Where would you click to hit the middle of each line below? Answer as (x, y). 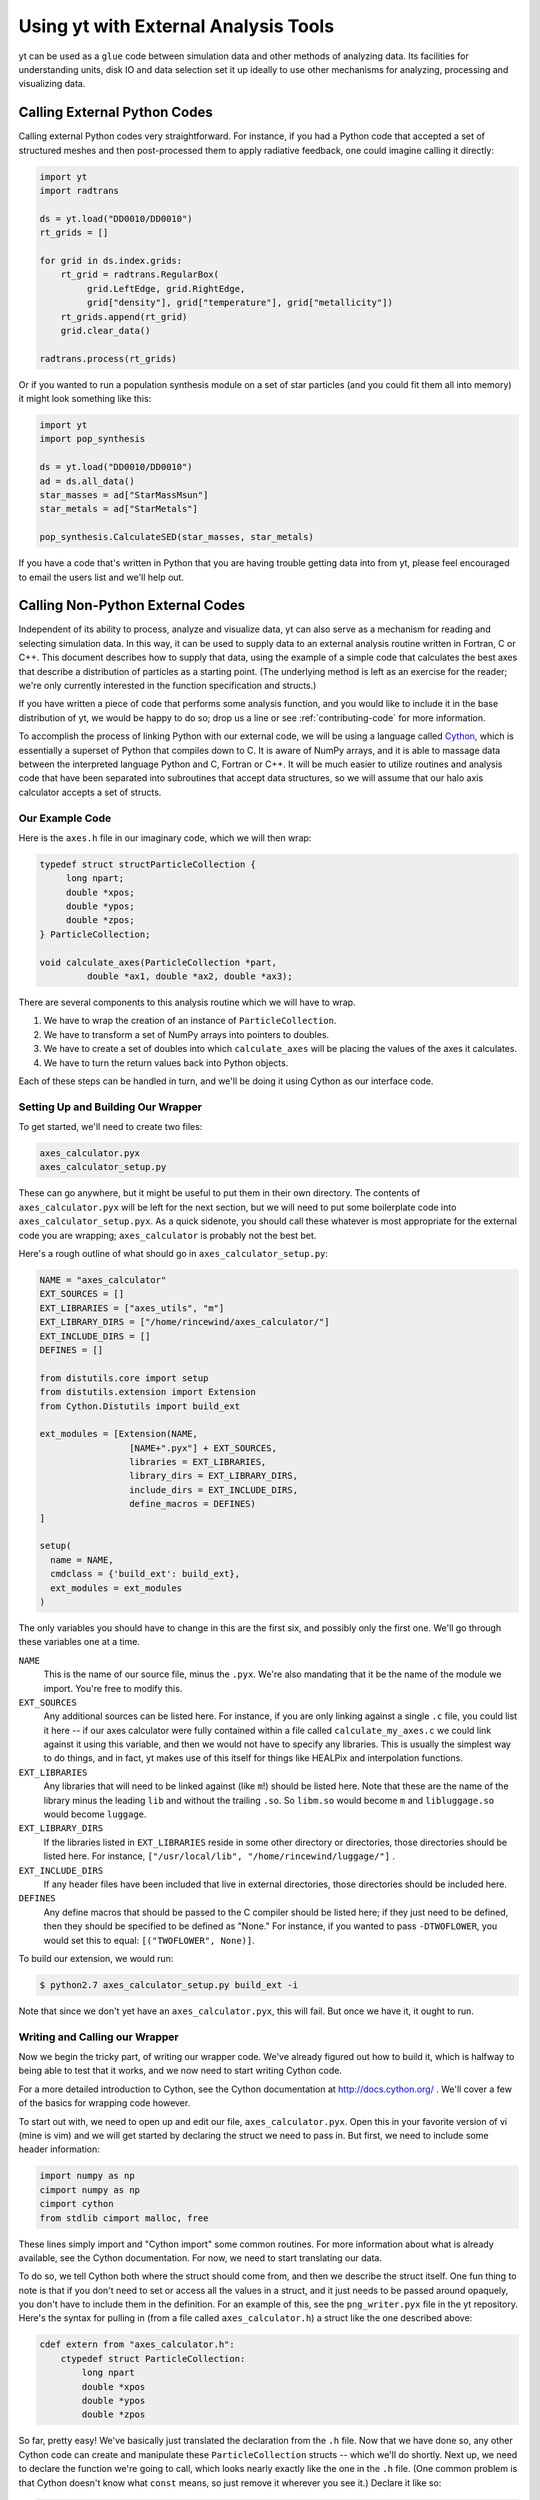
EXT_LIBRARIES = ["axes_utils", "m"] (132, 1308)
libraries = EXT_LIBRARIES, (197, 1462)
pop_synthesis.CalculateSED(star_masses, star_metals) (176, 537)
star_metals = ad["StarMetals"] (119, 509)
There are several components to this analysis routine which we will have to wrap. (187, 1002)
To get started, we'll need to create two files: (110, 1127)
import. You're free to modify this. (113, 1688)
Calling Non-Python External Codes (132, 605)
